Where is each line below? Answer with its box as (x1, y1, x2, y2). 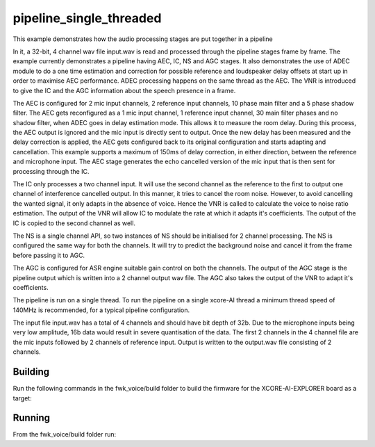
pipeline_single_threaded (12, 10, 162, 26)
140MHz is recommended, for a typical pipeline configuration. (12, 306, 190, 314)
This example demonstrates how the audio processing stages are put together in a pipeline (12, 35, 274, 43)
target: (12, 393, 32, 403)
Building (12, 366, 50, 378)
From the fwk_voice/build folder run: (12, 430, 117, 439)
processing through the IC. (12, 167, 90, 175)
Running (12, 412, 51, 424)
